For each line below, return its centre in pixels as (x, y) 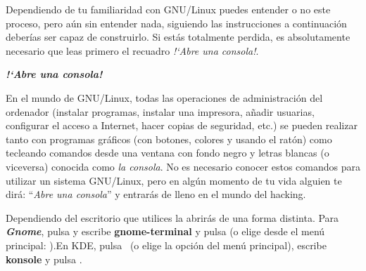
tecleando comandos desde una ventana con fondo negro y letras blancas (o (168, 153)
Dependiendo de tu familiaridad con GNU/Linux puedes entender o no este (168, 9)
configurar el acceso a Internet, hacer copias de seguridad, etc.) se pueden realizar (182, 125)
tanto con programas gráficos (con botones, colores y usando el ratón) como (169, 139)
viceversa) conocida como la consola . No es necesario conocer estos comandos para (183, 166)
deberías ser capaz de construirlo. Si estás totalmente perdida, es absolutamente (178, 37)
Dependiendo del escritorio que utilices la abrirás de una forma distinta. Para (172, 217)
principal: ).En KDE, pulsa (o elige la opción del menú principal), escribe (166, 245)
